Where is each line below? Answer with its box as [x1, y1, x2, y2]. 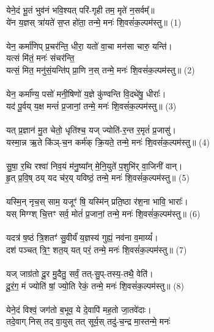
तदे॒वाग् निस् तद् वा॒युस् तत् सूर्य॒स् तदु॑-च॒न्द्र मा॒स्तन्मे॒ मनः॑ [6, 315, 171, 328]
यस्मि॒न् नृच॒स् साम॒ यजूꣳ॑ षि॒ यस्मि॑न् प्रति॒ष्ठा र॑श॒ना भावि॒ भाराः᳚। [6, 195, 188, 208]
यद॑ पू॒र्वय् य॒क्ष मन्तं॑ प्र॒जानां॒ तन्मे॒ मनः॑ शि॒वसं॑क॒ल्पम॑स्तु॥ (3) [6, 99, 177, 112]
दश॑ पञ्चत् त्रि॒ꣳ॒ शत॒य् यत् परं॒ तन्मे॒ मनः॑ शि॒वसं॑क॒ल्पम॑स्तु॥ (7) [6, 243, 187, 256]
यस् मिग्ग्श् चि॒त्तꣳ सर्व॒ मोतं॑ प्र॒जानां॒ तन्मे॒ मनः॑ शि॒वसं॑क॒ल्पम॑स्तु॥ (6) [6, 207, 201, 220]
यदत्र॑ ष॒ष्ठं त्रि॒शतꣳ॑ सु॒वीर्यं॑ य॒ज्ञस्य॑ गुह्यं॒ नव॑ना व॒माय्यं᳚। [6, 231, 158, 244]
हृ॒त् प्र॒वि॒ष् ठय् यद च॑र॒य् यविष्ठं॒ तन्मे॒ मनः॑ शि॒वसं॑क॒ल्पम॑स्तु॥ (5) [6, 171, 190, 184]
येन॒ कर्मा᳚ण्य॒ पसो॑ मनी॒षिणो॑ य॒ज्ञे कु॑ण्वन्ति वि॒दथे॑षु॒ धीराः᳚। [6, 87, 166, 100]
